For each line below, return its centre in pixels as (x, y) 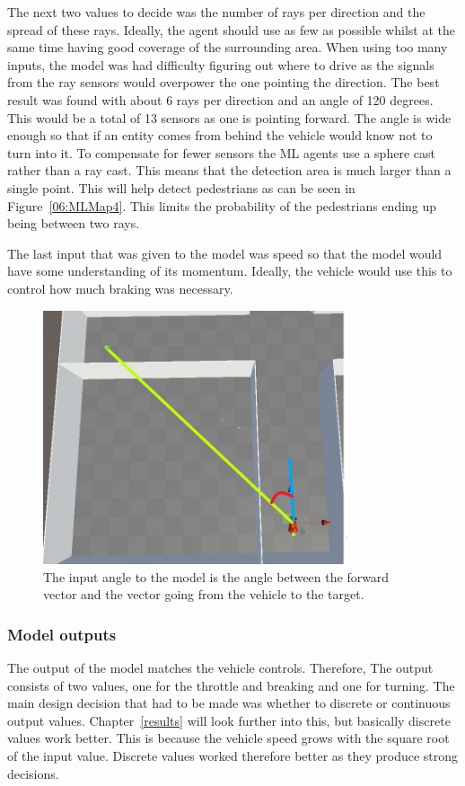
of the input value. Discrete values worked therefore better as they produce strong (233, 755)
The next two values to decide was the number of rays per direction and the (216, 12)
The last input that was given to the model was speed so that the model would (225, 253)
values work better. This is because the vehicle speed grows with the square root (228, 738)
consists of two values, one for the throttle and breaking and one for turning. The (231, 685)
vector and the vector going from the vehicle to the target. (204, 594)
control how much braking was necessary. (120, 288)
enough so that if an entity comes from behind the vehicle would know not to (220, 135)
